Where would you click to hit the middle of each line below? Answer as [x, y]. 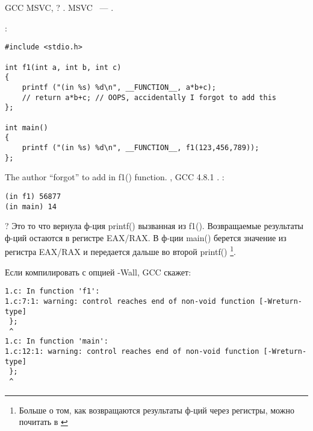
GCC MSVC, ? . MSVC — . [59, 8]
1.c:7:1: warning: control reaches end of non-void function [130, 301]
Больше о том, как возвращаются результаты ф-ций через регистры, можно [156, 410]
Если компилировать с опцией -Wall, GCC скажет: [98, 272]
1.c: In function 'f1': [52, 291]
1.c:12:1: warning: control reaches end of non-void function [132, 352]
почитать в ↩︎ [43, 422]
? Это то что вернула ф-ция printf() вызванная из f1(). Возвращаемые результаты [154, 226]
